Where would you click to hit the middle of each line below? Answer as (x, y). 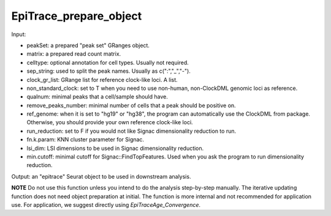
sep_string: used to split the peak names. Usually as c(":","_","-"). (109, 71)
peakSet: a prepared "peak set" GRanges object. (88, 45)
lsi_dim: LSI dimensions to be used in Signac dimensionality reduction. (115, 148)
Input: (19, 34)
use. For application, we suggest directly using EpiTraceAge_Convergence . (106, 204)
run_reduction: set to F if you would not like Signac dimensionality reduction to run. (131, 131)
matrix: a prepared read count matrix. (74, 54)
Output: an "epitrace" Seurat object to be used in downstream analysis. (101, 176)
